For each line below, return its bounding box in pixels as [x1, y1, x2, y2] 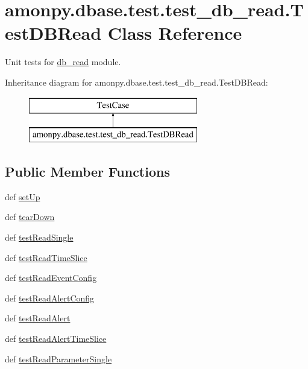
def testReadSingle [5, 231, 74, 244]
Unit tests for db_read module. [5, 55, 121, 68]
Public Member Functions [5, 162, 170, 181]
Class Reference [107, 20, 242, 45]
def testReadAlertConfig [5, 291, 95, 304]
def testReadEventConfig [5, 271, 97, 284]
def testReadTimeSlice [5, 251, 87, 263]
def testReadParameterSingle [5, 352, 112, 365]
